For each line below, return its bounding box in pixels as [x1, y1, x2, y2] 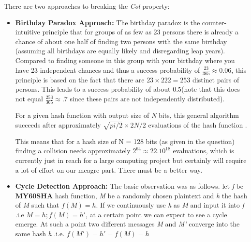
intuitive [15, 27, 40, 37]
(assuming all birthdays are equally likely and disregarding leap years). [15, 46, 225, 56]
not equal [15, 94, 43, 104]
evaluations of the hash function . [148, 119, 247, 129]
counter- [202, 17, 227, 27]
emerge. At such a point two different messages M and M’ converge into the [15, 219, 240, 229]
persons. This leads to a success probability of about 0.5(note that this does [15, 84, 240, 94]
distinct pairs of [192, 74, 239, 84]
